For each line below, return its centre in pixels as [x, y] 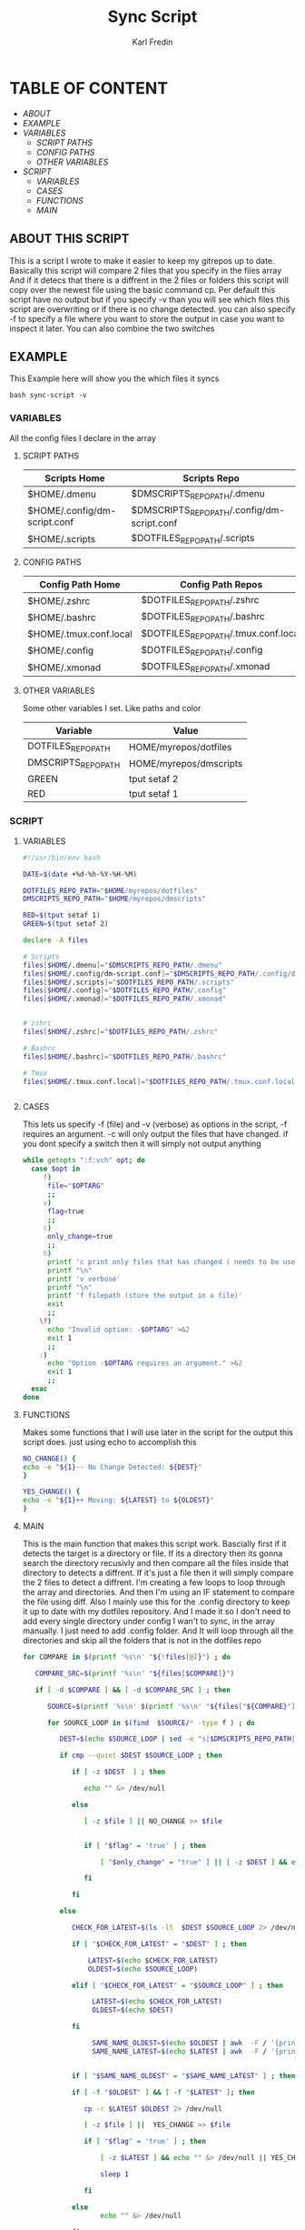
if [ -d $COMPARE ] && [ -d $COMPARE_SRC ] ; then [133, 1690]
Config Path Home [80, 585]
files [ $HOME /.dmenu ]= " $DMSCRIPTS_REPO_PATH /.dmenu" [122, 965]
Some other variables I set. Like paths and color [112, 708]
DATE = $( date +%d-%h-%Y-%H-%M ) [80, 874]
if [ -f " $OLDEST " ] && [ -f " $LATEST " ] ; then [163, 2092]
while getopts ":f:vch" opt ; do [84, 1160]
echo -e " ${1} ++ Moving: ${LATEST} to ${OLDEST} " [118, 1501]
